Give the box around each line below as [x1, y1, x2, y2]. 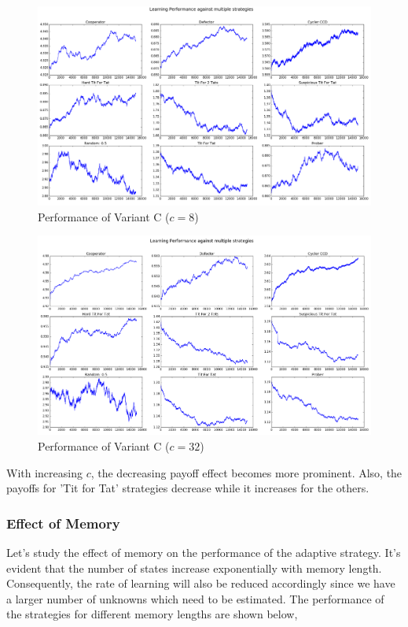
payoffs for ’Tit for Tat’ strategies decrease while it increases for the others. [6, 480, 369, 496]
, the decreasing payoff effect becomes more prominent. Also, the [90, 464, 402, 480]
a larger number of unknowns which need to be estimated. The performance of [6, 590, 384, 607]
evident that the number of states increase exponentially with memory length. [6, 559, 382, 576]
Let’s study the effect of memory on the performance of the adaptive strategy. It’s [6, 544, 401, 560]
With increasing [6, 464, 83, 480]
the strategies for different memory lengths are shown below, [6, 606, 298, 622]
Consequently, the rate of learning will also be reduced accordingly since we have [6, 575, 395, 592]
